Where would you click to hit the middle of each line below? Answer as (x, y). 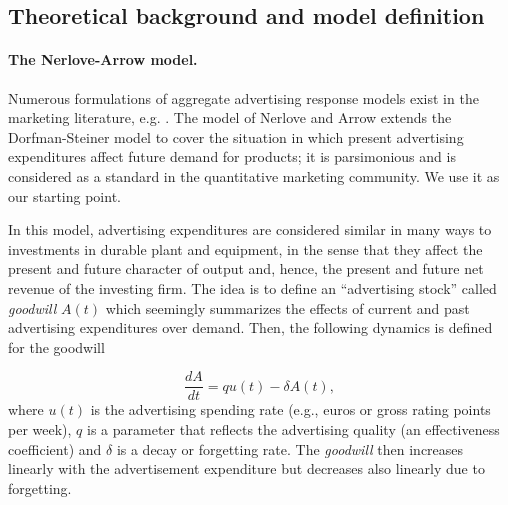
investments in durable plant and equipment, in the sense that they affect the (245, 248)
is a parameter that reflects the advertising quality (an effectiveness (293, 428)
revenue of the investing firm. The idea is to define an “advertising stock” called (252, 287)
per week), (40, 428)
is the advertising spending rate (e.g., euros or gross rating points (290, 409)
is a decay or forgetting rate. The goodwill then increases (290, 448)
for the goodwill (56, 346)
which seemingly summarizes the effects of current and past (287, 307)
